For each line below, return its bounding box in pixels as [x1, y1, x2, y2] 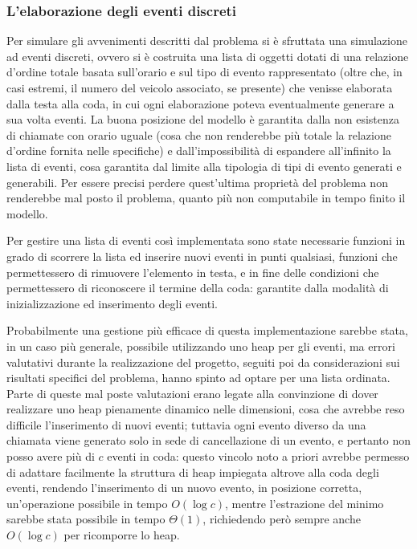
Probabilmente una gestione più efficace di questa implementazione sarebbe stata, [6, 322, 408, 339]
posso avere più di [6, 448, 95, 465]
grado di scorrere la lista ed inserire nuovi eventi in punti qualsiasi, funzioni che [6, 247, 398, 264]
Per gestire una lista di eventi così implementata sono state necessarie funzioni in [6, 232, 406, 249]
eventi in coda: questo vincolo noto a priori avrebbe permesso [107, 448, 410, 465]
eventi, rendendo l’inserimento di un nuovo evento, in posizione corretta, [6, 479, 362, 496]
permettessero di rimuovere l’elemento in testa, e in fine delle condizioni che [6, 263, 379, 280]
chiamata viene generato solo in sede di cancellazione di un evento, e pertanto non [6, 432, 411, 449]
